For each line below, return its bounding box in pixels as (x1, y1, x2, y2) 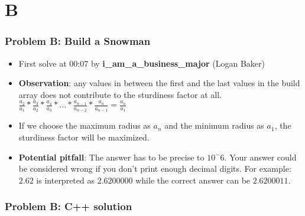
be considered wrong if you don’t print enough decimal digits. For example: (18, 162, 291, 175)
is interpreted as (36, 174, 95, 186)
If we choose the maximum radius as (18, 119, 151, 132)
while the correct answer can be (135, 174, 251, 186)
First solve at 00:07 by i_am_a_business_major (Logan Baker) (18, 57, 265, 69)
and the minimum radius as (164, 119, 264, 132)
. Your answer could (224, 150, 297, 163)
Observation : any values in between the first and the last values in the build (18, 77, 300, 89)
